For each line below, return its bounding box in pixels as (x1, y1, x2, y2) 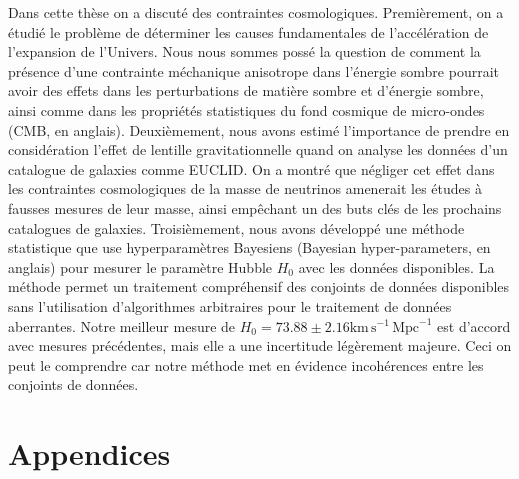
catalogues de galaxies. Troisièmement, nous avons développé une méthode (8, 217, 465, 238)
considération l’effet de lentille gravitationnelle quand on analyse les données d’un (8, 139, 508, 160)
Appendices (8, 433, 171, 474)
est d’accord (437, 315, 511, 336)
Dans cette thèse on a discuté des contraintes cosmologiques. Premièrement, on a (8, 2, 504, 22)
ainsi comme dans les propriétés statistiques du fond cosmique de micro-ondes (8, 99, 485, 120)
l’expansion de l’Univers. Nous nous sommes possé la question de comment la (8, 41, 481, 62)
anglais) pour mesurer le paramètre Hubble (8, 256, 273, 277)
